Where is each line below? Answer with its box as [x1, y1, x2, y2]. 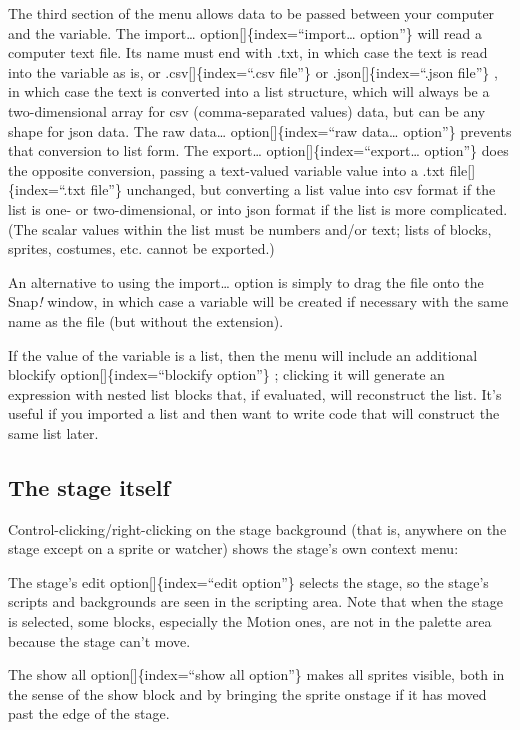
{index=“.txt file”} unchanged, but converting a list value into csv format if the [8, 179, 496, 200]
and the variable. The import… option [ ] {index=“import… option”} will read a [8, 22, 483, 43]
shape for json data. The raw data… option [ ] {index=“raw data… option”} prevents [8, 120, 512, 141]
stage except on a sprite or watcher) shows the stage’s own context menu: [8, 538, 459, 559]
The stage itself [8, 471, 170, 502]
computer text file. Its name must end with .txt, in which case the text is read [8, 42, 488, 63]
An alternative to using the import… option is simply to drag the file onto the [8, 271, 484, 292]
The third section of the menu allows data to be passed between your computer [8, 3, 495, 23]
